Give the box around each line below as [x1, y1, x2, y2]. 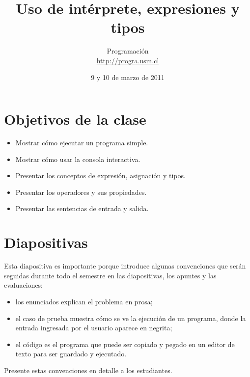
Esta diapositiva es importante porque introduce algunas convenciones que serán [4, 261, 246, 271]
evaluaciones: [4, 280, 43, 290]
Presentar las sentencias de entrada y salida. [15, 203, 149, 214]
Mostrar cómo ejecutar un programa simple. [15, 137, 148, 148]
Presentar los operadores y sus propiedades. [15, 187, 147, 197]
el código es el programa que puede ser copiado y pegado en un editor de [15, 339, 235, 349]
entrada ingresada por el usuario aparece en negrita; [15, 323, 172, 333]
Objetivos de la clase [4, 109, 146, 129]
